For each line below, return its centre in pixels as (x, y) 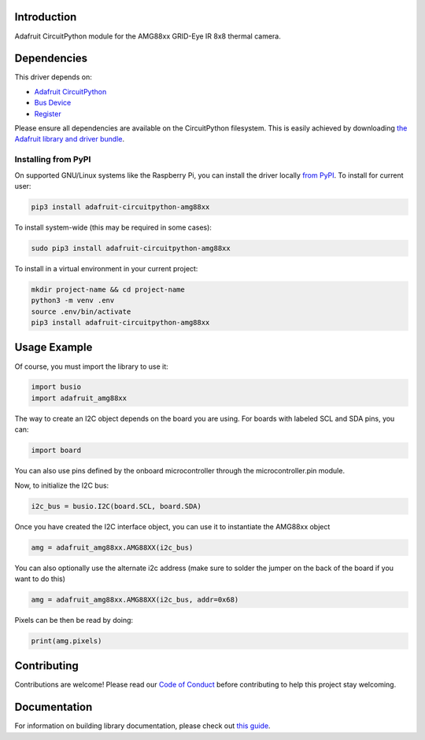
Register (48, 113)
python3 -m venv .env (73, 300)
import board (56, 451)
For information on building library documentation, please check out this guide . (142, 726)
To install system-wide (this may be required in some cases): (113, 227)
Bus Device (53, 103)
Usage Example (54, 347)
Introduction (46, 17)
